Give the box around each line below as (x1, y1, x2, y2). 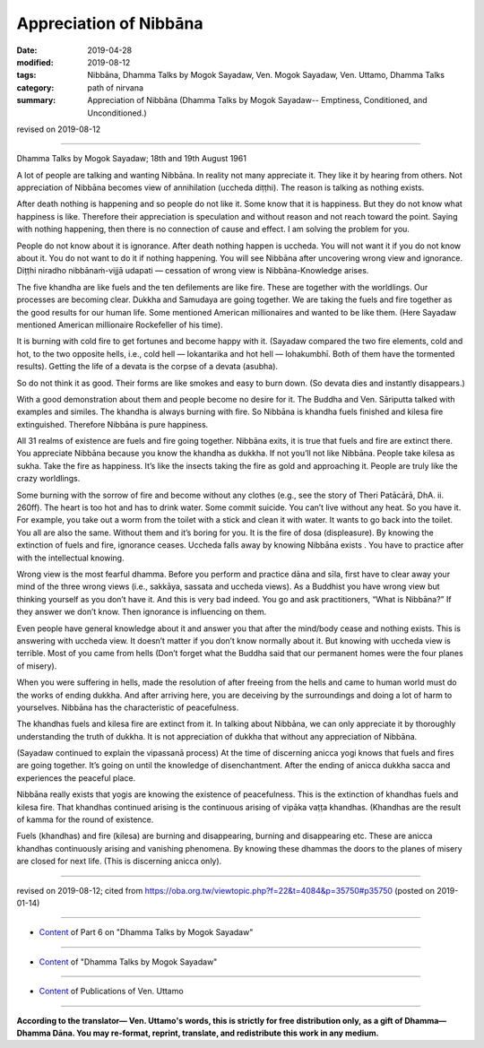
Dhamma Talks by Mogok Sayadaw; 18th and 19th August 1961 (16, 153, 246, 164)
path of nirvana (87, 82, 143, 93)
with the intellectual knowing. (16, 552, 125, 563)
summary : (16, 95, 56, 106)
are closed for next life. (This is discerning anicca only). (16, 856, 222, 867)
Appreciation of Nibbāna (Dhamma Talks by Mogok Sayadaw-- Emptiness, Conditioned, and (87, 95, 428, 106)
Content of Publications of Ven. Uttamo (39, 986, 184, 997)
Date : (16, 45, 38, 56)
